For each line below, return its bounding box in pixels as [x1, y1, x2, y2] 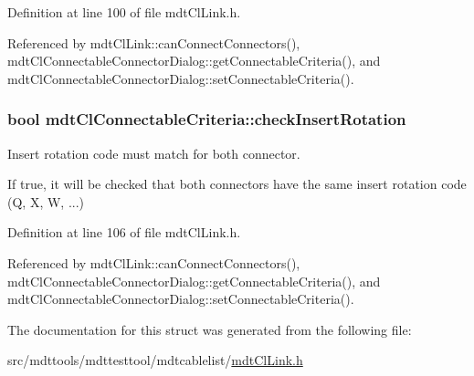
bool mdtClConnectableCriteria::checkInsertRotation [7, 108, 406, 131]
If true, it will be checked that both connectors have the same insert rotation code [7, 174, 467, 193]
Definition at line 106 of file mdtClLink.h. [7, 223, 241, 242]
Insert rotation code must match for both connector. [7, 143, 300, 162]
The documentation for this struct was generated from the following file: [7, 319, 412, 339]
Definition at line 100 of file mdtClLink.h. [7, 3, 241, 21]
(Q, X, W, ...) [7, 192, 85, 211]
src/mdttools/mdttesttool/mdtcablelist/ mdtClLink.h [7, 350, 303, 370]
